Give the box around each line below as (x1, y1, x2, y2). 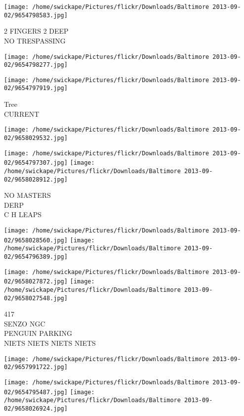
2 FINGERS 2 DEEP (4, 26, 69, 36)
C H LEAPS (4, 209, 42, 220)
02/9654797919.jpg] (4, 85, 68, 92)
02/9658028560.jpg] (4, 236, 68, 244)
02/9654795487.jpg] (4, 388, 68, 396)
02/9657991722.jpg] (4, 364, 68, 371)
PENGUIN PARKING (4, 328, 72, 338)
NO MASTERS (4, 190, 51, 200)
